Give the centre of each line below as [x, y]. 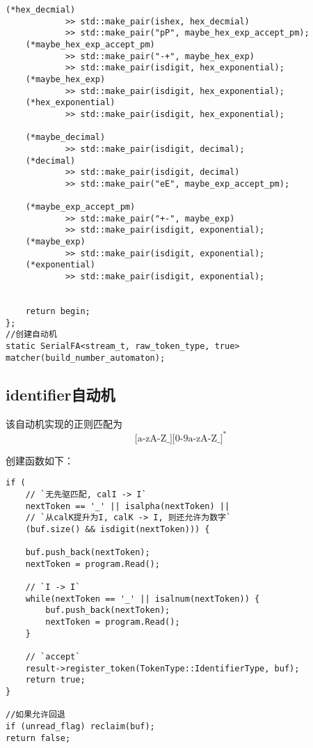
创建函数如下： [40, 460]
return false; [38, 738]
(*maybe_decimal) [65, 138]
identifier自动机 [61, 394]
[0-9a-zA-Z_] [198, 438]
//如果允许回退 [35, 715]
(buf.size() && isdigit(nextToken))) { [118, 529]
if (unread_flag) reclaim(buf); [80, 727]
